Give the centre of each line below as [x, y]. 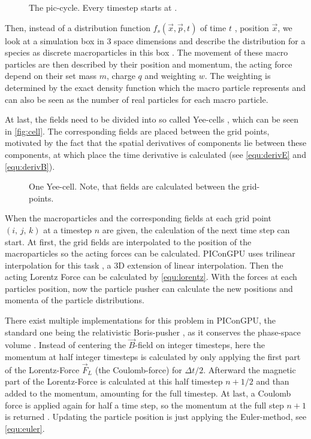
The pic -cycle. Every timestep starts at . [103, 7]
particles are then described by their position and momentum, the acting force [149, 64]
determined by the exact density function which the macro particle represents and [155, 87]
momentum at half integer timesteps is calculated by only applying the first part [153, 357]
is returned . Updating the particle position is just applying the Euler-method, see [156, 417]
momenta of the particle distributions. [75, 300]
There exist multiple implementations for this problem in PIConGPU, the [140, 320]
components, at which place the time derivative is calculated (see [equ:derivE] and [155, 154]
